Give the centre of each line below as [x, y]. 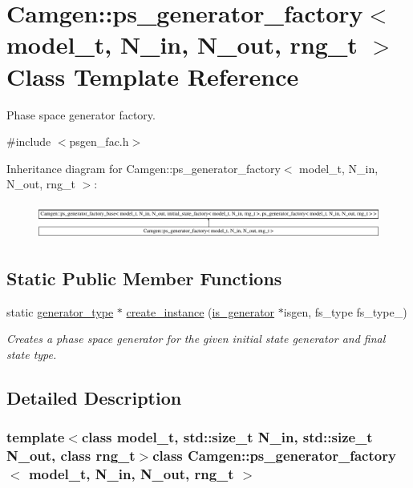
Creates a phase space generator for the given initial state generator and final [196, 339]
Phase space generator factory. [81, 114]
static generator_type [60, 311]
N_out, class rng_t [71, 455]
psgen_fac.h [99, 141]
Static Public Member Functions [144, 278]
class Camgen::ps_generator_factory [274, 455]
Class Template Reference [153, 76]
